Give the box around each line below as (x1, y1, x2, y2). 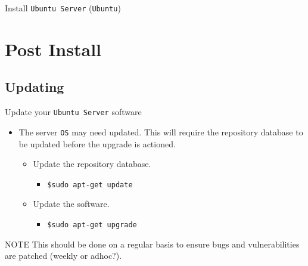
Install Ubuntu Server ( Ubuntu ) (5, 2, 121, 14)
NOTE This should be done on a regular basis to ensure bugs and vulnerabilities (5, 237, 300, 250)
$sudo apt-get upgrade (47, 220, 137, 229)
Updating (5, 78, 64, 96)
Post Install (5, 36, 102, 61)
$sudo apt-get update (47, 180, 133, 189)
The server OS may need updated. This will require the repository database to (18, 125, 303, 138)
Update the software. (33, 197, 110, 210)
